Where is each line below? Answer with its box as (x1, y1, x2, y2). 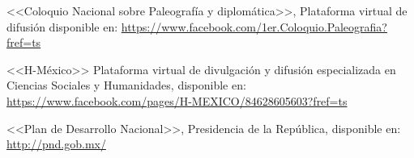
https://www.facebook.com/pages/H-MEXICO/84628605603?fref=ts (6, 92, 348, 109)
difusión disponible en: (6, 18, 118, 35)
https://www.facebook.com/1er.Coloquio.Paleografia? (121, 18, 387, 35)
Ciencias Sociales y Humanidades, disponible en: (6, 77, 246, 94)
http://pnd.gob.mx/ (6, 135, 106, 152)
